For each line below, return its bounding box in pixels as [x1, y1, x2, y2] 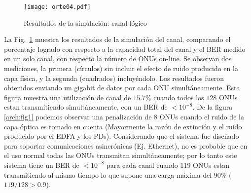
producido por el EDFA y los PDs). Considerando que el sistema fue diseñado [4, 131, 239, 141]
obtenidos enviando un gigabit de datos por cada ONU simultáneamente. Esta [4, 82, 240, 93]
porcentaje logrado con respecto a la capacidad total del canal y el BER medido [4, 43, 246, 54]
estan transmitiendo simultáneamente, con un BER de [4, 102, 168, 112]
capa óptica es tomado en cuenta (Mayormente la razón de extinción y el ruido [4, 121, 242, 131]
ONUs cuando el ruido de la [159, 112, 244, 121]
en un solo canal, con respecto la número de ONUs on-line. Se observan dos [4, 53, 232, 64]
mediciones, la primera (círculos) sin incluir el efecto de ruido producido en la [4, 63, 238, 74]
